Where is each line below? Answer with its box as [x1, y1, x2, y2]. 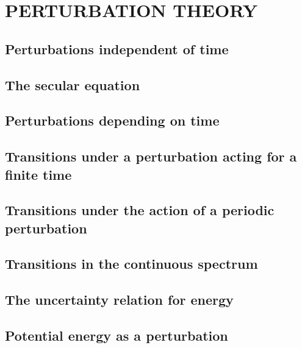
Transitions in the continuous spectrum [5, 254, 258, 273]
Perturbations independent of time [5, 39, 229, 58]
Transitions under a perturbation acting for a [5, 147, 297, 166]
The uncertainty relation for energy [5, 290, 234, 309]
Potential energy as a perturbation [5, 326, 228, 345]
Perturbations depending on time [5, 111, 220, 130]
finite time [5, 165, 72, 183]
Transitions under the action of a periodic [5, 201, 275, 219]
